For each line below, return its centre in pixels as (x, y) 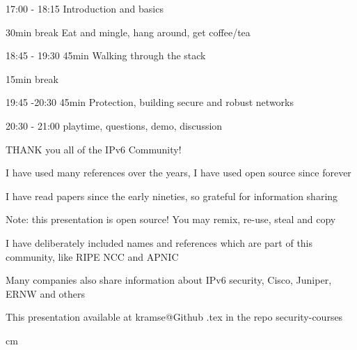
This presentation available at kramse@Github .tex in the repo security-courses (174, 317)
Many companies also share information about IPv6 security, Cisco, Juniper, (169, 280)
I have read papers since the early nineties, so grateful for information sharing (172, 196)
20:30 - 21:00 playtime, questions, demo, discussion (114, 125)
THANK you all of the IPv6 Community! (94, 149)
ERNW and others (46, 293)
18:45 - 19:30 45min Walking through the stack (106, 55)
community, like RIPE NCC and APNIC (92, 256)
